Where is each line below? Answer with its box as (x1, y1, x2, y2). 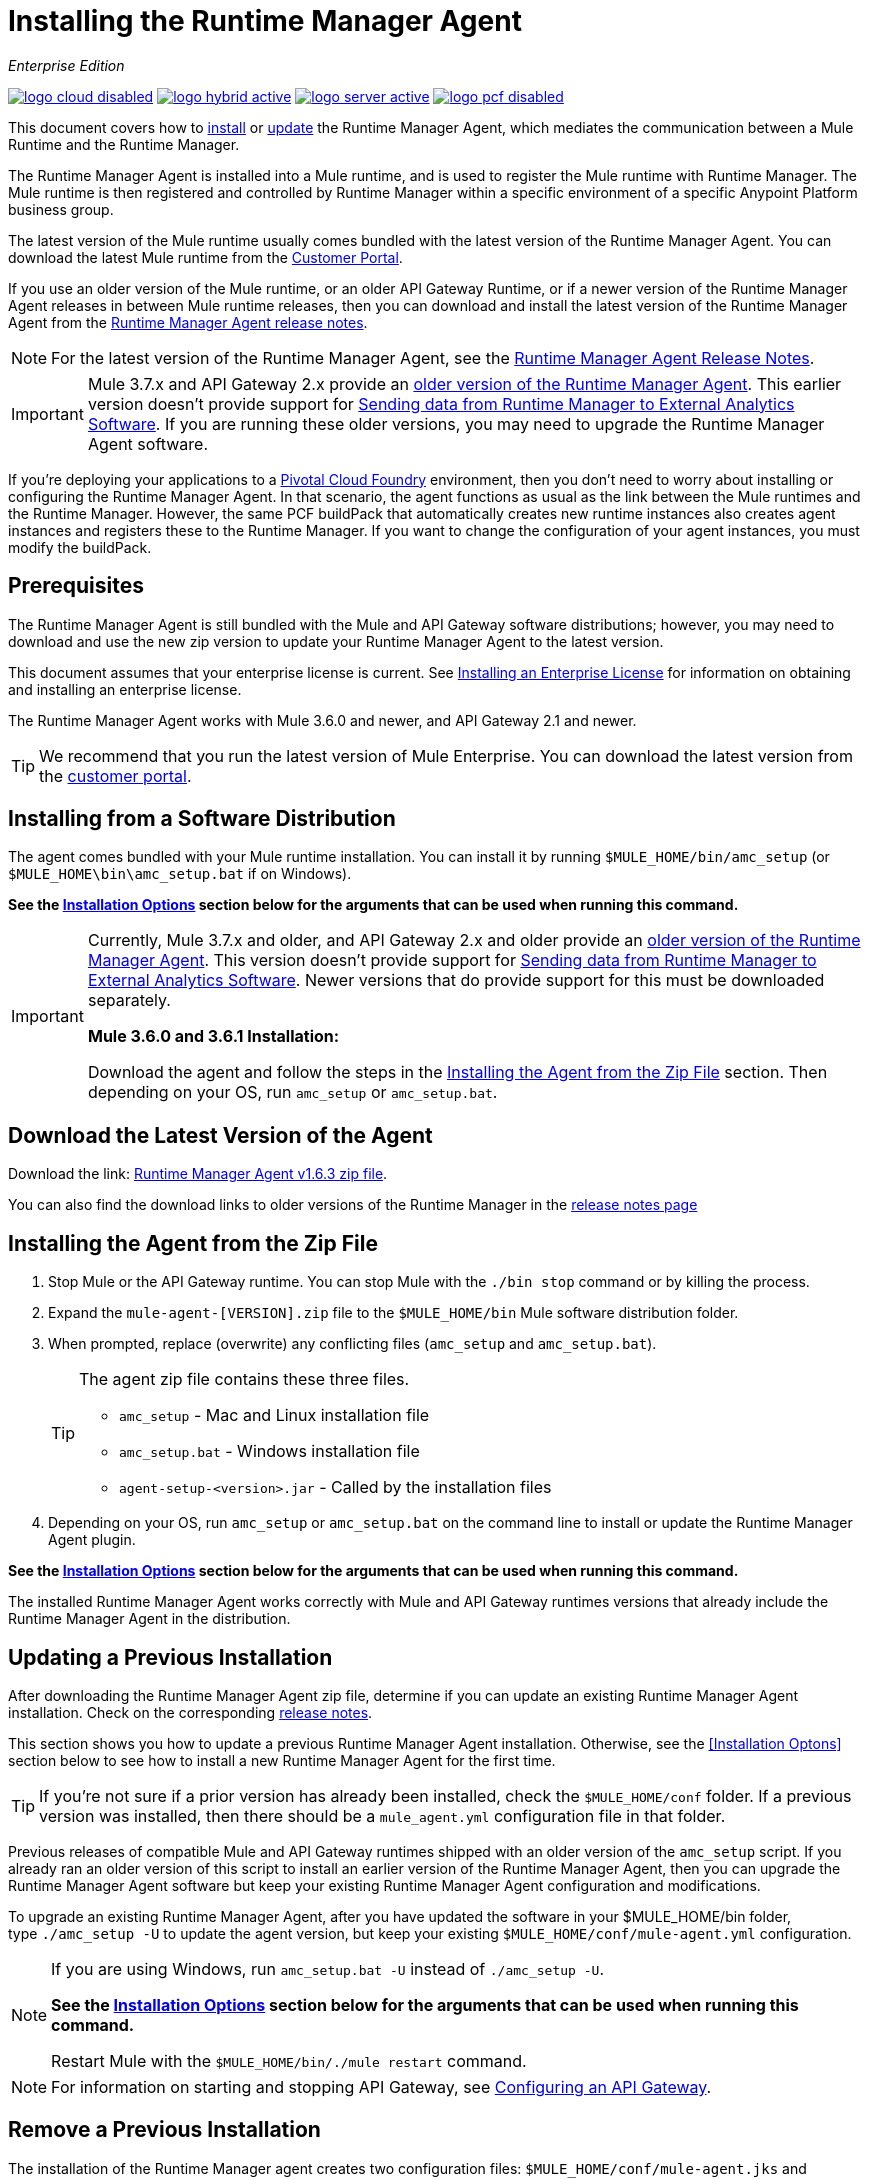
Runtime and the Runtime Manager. (8, 135, 240, 153)
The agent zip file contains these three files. (79, 1369, 410, 1390)
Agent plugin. (48, 1531, 136, 1549)
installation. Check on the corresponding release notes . (8, 1703, 373, 1721)
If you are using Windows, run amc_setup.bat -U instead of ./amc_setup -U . (51, 1958, 604, 1979)
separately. (87, 990, 171, 1011)
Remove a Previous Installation (8, 2117, 321, 2143)
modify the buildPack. (8, 538, 152, 556)
